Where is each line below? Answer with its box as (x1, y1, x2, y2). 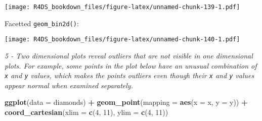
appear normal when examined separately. (5, 80, 133, 90)
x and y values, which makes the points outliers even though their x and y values (5, 70, 254, 81)
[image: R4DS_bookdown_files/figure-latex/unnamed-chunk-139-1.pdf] (5, 4, 240, 11)
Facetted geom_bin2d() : (5, 18, 79, 28)
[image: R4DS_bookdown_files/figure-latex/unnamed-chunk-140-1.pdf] (5, 36, 240, 43)
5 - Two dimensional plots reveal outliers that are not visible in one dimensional (5, 50, 253, 60)
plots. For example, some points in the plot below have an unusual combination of (5, 60, 257, 71)
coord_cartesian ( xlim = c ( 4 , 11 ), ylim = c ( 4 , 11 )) (5, 107, 168, 117)
